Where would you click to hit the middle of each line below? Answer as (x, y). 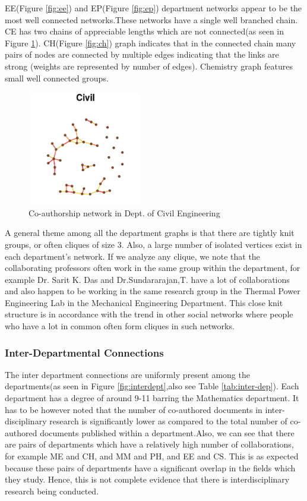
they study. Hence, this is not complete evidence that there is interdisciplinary (147, 479)
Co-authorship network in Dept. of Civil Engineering (124, 212)
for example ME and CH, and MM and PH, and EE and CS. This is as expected (152, 456)
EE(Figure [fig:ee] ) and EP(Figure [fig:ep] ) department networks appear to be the (153, 8)
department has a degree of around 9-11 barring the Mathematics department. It (152, 398)
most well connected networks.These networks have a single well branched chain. (151, 19)
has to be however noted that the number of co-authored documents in (134, 409)
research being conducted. (52, 491)
